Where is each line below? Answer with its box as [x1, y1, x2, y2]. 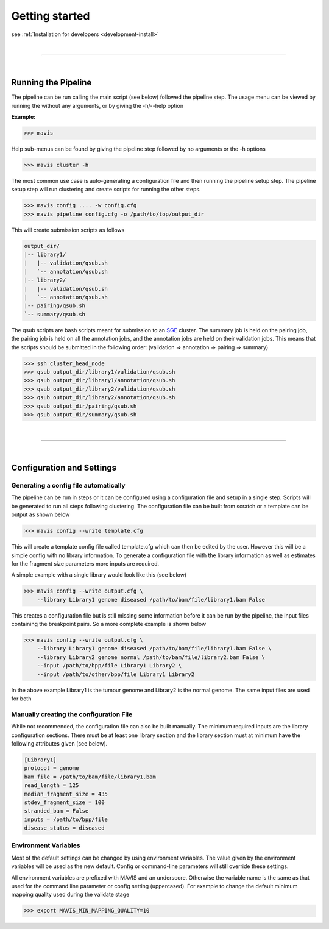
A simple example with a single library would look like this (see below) [11, 571, 187, 578]
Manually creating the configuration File [11, 710, 133, 719]
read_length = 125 [24, 782, 79, 789]
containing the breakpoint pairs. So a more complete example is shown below [11, 621, 207, 628]
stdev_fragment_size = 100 [24, 799, 105, 806]
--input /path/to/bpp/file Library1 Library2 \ [37, 662, 182, 669]
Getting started [11, 9, 90, 23]
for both [11, 695, 32, 702]
